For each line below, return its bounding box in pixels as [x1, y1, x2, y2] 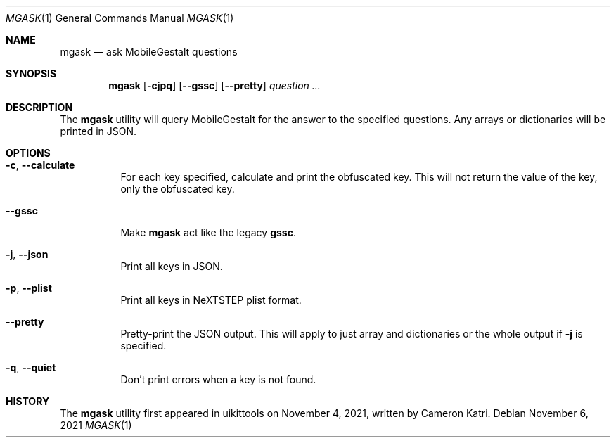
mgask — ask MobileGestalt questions [60, 46, 238, 58]
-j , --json [6, 248, 49, 260]
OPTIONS [6, 147, 51, 159]
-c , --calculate [6, 159, 75, 171]
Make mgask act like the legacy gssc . [120, 226, 296, 238]
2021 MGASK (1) [60, 419, 132, 431]
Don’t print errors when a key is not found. [120, 373, 316, 385]
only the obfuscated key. [120, 183, 235, 195]
